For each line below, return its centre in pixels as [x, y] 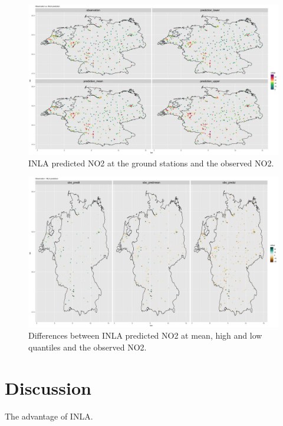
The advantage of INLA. [49, 416]
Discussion [48, 387]
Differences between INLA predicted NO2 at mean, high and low [145, 335]
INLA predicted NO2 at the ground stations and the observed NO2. [151, 163]
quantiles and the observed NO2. [88, 347]
